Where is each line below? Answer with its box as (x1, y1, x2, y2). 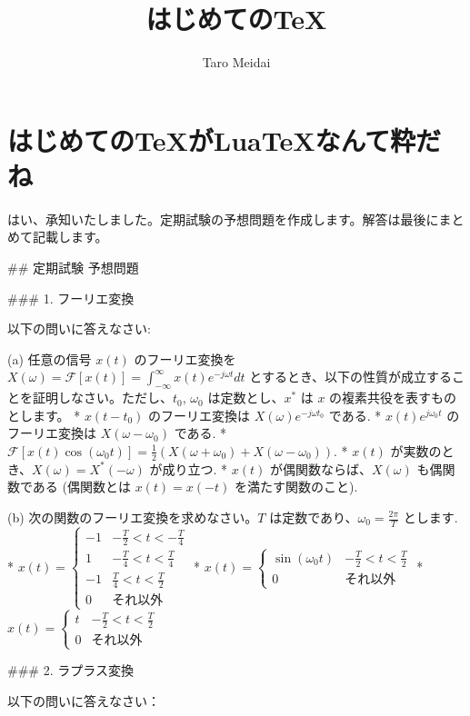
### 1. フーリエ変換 (7, 288, 135, 307)
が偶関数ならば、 (269, 459, 372, 478)
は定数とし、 (207, 388, 285, 407)
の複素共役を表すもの (329, 388, 457, 407)
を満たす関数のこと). (234, 477, 358, 496)
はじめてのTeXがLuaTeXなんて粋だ (7, 121, 442, 158)
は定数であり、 (269, 508, 358, 526)
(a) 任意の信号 (7, 349, 92, 368)
